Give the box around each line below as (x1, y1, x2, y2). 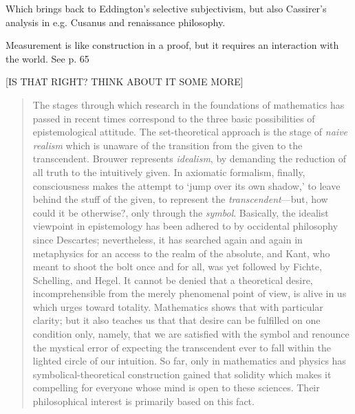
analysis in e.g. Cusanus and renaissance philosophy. (6, 14, 226, 29)
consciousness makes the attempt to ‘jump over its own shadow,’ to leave (32, 178, 341, 193)
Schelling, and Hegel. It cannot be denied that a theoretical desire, (32, 272, 313, 287)
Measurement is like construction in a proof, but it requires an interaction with (6, 38, 339, 52)
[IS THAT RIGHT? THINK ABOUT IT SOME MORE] (6, 74, 244, 89)
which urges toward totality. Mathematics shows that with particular (32, 299, 323, 314)
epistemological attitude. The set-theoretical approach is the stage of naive (32, 124, 348, 139)
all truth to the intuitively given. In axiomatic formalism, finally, (32, 164, 305, 179)
